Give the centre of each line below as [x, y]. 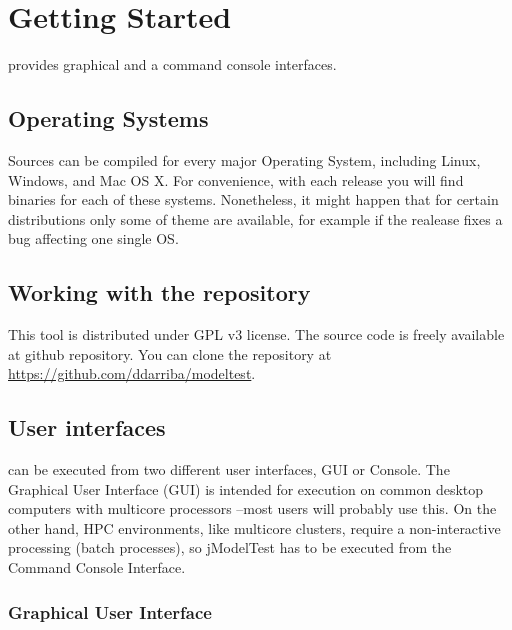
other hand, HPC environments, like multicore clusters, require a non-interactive [254, 527]
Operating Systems [108, 118]
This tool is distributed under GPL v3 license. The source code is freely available [256, 334]
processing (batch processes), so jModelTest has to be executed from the [230, 547]
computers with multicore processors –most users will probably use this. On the [252, 508]
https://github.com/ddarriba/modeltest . [132, 373]
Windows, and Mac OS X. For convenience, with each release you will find [236, 179]
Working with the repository [159, 292]
